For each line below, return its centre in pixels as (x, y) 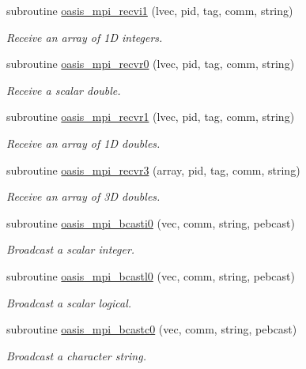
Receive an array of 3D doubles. (83, 196)
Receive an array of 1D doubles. (83, 143)
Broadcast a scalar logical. (69, 302)
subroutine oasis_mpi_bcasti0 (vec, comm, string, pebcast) (151, 222)
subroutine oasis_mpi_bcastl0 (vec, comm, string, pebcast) (151, 275)
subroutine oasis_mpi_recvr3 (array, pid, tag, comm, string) (153, 169)
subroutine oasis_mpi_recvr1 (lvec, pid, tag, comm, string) (151, 117)
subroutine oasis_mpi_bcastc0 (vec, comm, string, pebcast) (152, 329)
